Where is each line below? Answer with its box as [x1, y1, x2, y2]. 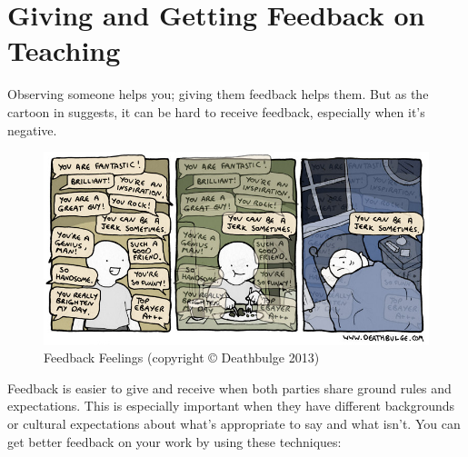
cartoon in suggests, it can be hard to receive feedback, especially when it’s [7, 102, 425, 121]
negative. [7, 120, 57, 139]
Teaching [7, 32, 121, 69]
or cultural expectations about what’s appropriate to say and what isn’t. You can [7, 414, 461, 433]
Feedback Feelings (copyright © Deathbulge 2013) [44, 348, 320, 367]
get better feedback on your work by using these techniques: [7, 432, 342, 451]
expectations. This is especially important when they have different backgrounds [7, 396, 455, 415]
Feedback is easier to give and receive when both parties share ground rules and [7, 378, 452, 397]
